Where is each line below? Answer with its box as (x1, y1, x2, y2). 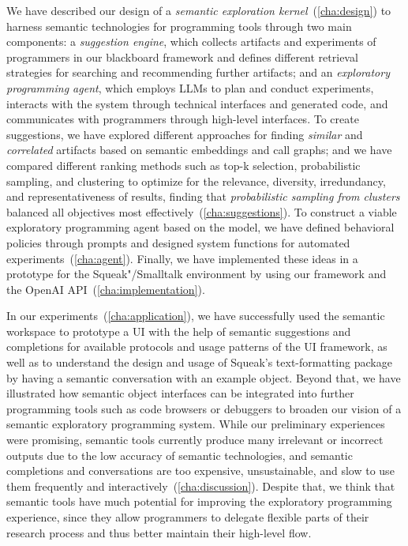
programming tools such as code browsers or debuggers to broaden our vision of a (6, 400, 402, 416)
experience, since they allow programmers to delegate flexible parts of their (6, 509, 369, 525)
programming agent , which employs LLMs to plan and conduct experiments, (6, 79, 374, 96)
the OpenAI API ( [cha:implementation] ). (6, 281, 205, 297)
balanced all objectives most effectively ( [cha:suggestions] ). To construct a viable (6, 203, 397, 220)
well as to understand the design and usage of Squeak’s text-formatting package (6, 354, 392, 371)
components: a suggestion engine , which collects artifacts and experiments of (6, 33, 376, 50)
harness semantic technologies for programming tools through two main (6, 17, 352, 34)
